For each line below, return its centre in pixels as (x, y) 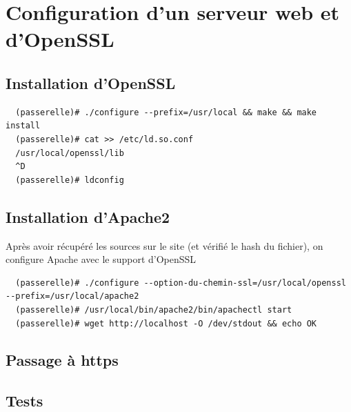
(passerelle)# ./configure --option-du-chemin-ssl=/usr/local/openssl (181, 283)
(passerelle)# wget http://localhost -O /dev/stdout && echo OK (166, 323)
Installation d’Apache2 (88, 216)
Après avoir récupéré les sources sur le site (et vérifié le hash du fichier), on (164, 245)
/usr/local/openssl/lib (70, 153)
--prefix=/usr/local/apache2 (72, 296)
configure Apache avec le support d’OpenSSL (101, 259)
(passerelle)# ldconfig (70, 180)
